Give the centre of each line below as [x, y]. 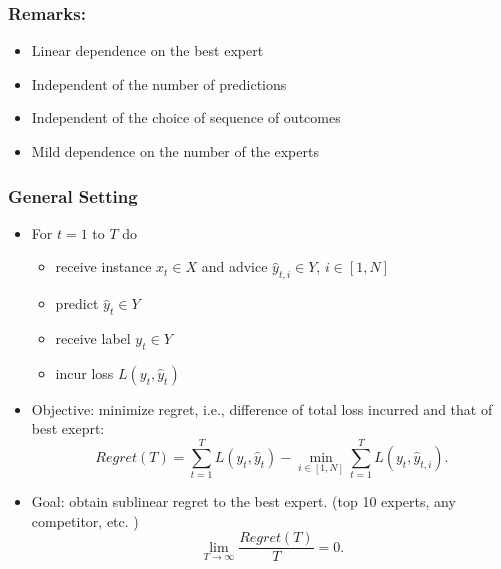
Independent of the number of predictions [159, 83]
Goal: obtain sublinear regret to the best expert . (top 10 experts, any [243, 501]
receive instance [103, 266]
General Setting [73, 195]
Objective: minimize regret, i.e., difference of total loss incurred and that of [262, 408]
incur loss [84, 372]
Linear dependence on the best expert [147, 50]
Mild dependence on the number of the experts [175, 151]
